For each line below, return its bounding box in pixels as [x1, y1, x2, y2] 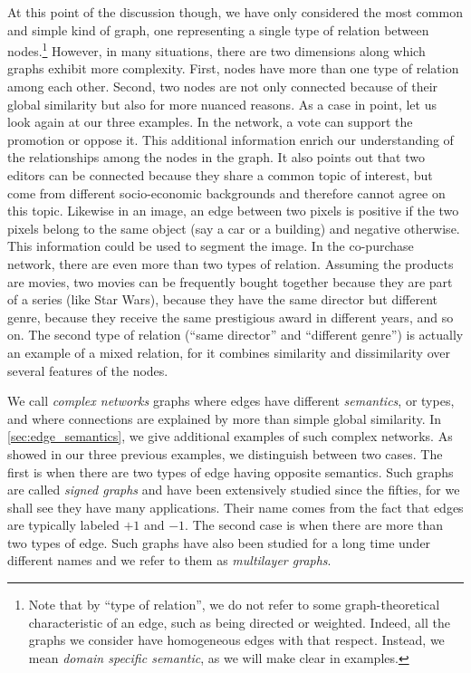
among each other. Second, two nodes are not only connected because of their [7, 77, 438, 96]
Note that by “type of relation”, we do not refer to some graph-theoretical [28, 595, 440, 614]
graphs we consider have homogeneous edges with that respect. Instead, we [28, 630, 445, 649]
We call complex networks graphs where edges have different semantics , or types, [7, 391, 455, 410]
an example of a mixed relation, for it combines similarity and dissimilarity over [7, 342, 450, 361]
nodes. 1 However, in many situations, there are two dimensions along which [7, 39, 426, 60]
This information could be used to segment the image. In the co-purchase [7, 236, 414, 255]
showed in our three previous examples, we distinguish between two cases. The [7, 444, 443, 463]
